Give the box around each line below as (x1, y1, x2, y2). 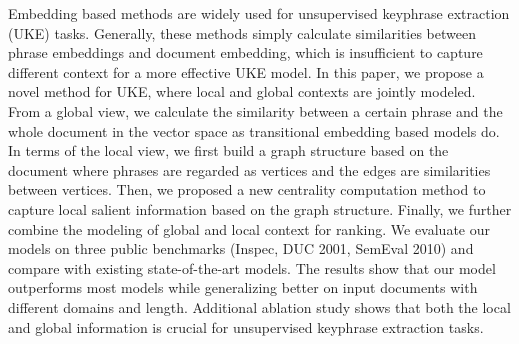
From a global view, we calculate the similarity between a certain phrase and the (8, 100, 503, 121)
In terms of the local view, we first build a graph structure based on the (8, 140, 449, 161)
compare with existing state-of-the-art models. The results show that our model (8, 257, 496, 278)
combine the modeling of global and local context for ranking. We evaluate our (8, 218, 490, 239)
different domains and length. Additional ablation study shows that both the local (8, 296, 511, 317)
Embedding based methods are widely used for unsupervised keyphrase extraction (8, 3, 510, 23)
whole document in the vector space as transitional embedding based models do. (8, 120, 500, 141)
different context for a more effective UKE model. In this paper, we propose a (8, 61, 484, 82)
